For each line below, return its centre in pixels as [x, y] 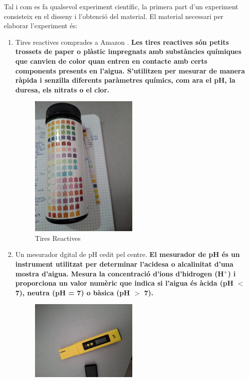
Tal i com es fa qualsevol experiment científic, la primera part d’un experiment [121, 6]
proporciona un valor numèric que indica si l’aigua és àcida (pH [124, 283]
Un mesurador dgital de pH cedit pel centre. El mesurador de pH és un [127, 254]
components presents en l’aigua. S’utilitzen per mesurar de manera [130, 70]
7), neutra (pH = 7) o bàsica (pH [73, 292]
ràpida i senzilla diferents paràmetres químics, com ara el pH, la [125, 80]
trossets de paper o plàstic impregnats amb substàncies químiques [128, 51]
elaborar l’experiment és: [41, 26]
